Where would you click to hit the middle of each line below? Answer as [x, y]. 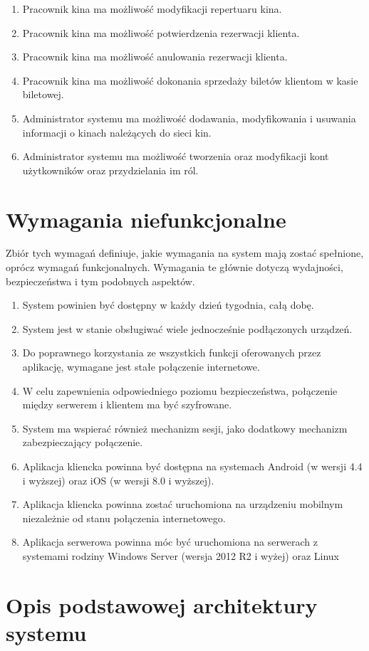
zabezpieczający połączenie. [83, 442]
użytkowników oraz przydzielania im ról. [110, 170]
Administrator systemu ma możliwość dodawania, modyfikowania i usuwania [189, 118]
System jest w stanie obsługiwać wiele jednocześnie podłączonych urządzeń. [187, 328]
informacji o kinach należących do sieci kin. [117, 132]
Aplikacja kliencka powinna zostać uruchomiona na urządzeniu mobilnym [183, 504]
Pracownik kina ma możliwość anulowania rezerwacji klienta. [155, 57]
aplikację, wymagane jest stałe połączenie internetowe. [141, 367]
